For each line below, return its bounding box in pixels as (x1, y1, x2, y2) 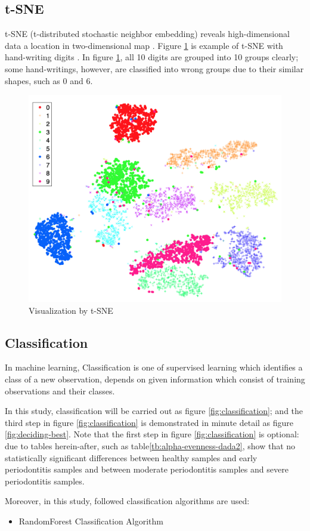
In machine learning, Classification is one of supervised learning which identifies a (5, 361, 303, 373)
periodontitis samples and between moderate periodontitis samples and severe (5, 463, 289, 476)
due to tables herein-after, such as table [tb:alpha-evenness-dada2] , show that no (5, 440, 296, 452)
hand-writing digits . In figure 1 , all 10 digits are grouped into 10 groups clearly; (5, 51, 299, 63)
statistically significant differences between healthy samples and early (5, 451, 258, 464)
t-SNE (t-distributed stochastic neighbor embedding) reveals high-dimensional (5, 27, 290, 40)
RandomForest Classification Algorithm (18, 515, 164, 527)
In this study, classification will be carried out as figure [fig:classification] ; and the (5, 405, 303, 417)
